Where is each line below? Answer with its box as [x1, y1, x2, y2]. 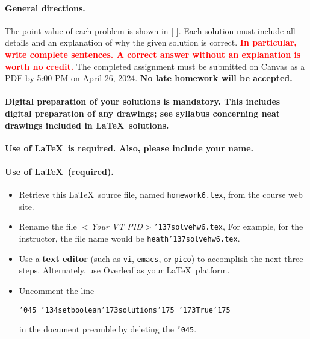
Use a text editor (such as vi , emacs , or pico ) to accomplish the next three [19, 252, 303, 264]
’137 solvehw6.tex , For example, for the [153, 220, 303, 233]
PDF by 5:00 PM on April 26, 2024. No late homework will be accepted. [5, 72, 293, 84]
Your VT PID [90, 220, 143, 233]
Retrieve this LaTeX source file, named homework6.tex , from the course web [19, 188, 303, 201]
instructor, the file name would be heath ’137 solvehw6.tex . [19, 232, 240, 245]
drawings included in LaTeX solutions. [5, 118, 169, 131]
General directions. [5, 1, 85, 14]
